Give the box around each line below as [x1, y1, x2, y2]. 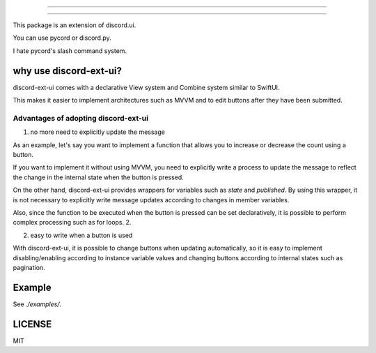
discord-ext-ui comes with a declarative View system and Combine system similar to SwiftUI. [13, 83, 280, 91]
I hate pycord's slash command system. [13, 46, 127, 55]
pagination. [13, 263, 45, 271]
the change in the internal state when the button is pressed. [13, 173, 184, 181]
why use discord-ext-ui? [13, 65, 122, 77]
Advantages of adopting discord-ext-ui [13, 113, 149, 123]
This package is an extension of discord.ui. [13, 21, 136, 29]
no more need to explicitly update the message [30, 128, 165, 136]
